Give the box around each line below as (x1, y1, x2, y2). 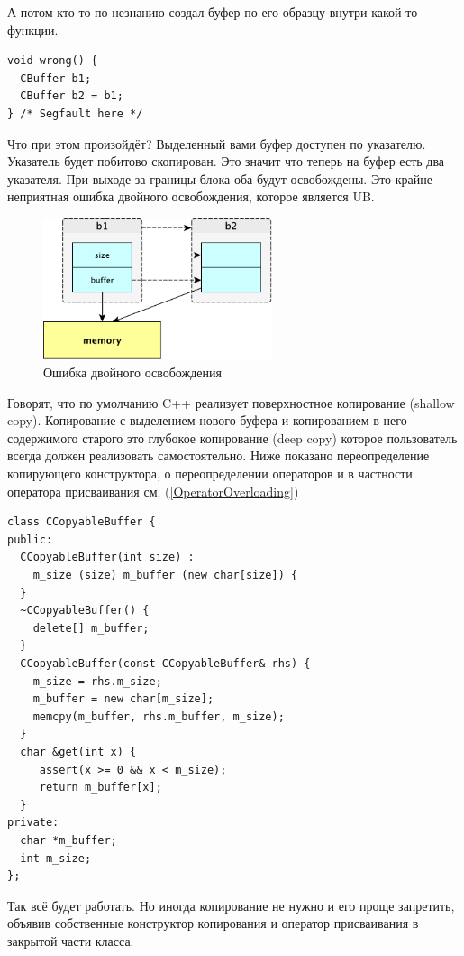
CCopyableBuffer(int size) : (20, 551, 195, 564)
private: (7, 816, 59, 830)
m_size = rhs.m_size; (32, 674, 162, 688)
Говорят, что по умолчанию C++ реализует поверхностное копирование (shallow (7, 393, 455, 412)
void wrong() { (7, 54, 98, 68)
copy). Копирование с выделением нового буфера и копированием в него (7, 411, 407, 430)
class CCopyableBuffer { (7, 515, 156, 529)
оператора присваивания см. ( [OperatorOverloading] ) (7, 481, 299, 500)
